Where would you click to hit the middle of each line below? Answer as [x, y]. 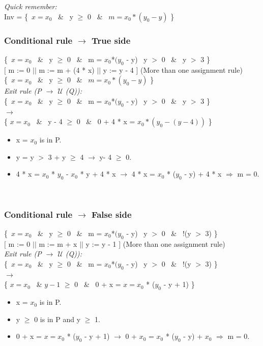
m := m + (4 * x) [67, 69]
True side [111, 40]
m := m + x [58, 243]
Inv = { [16, 16]
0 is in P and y [57, 319]
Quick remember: [31, 6]
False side [111, 214]
